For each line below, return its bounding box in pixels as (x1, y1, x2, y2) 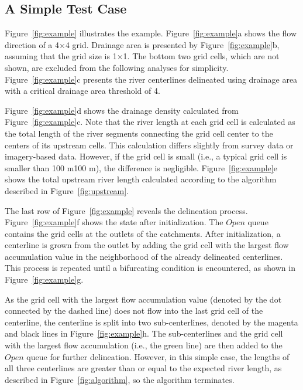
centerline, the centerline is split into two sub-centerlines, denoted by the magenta (5, 316, 298, 328)
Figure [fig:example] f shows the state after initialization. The (5, 216, 223, 228)
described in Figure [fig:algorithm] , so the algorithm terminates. (5, 373, 235, 385)
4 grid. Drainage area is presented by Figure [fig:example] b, (65, 38, 280, 50)
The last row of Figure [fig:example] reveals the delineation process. (5, 204, 248, 216)
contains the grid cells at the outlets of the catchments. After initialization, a (5, 227, 281, 239)
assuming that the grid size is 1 (5, 50, 117, 62)
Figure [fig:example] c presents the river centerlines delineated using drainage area (5, 73, 298, 85)
